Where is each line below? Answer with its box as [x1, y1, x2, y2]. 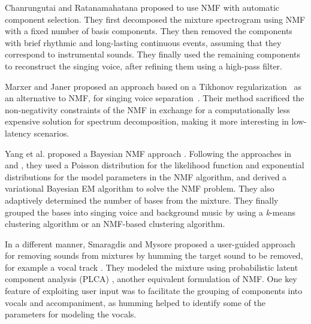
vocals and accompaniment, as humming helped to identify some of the [5, 296, 265, 308]
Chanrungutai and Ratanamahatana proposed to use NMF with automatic [5, 1, 280, 13]
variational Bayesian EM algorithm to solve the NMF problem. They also [5, 182, 274, 195]
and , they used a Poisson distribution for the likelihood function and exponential [5, 159, 304, 171]
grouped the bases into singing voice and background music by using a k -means [5, 205, 295, 218]
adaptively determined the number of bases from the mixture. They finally [5, 193, 279, 206]
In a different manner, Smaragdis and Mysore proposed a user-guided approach [5, 237, 295, 250]
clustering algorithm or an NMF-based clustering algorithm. [5, 217, 225, 230]
